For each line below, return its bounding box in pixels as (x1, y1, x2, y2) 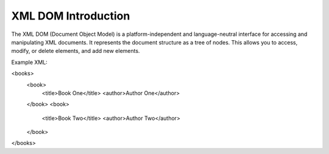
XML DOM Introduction (11, 9, 130, 23)
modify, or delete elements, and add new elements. (11, 47, 140, 55)
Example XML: (11, 58, 48, 66)
